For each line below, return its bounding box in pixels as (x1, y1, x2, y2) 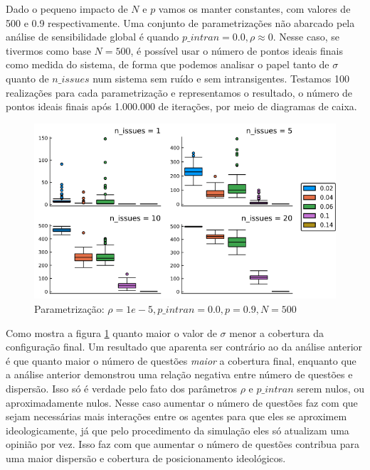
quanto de (6, 70, 49, 85)
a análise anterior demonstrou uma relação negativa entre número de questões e (6, 367, 353, 382)
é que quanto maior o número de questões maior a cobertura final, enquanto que (6, 353, 356, 368)
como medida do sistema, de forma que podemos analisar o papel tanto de (6, 57, 329, 72)
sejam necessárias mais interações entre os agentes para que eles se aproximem (6, 409, 347, 424)
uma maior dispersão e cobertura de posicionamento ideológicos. (6, 450, 286, 465)
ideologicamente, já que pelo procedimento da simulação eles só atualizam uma (6, 422, 349, 437)
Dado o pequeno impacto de (6, 1, 128, 16)
